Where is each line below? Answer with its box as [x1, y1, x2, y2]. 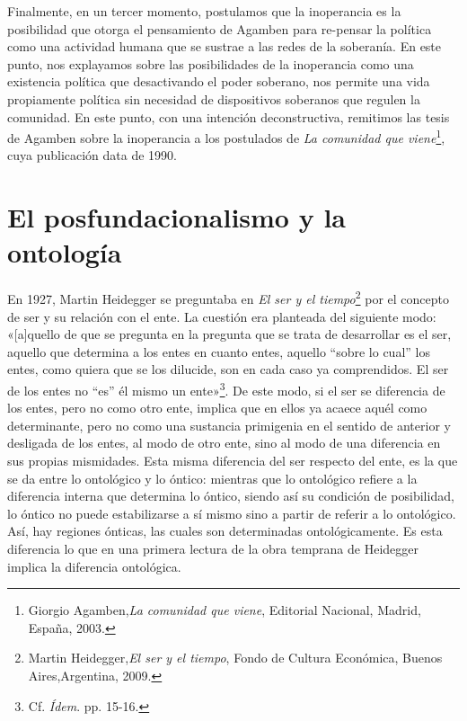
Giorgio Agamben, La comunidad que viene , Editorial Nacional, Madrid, [28, 601, 421, 619]
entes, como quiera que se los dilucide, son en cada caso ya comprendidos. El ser [7, 360, 449, 378]
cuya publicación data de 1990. [7, 146, 178, 165]
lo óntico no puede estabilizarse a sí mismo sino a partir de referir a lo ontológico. [7, 503, 456, 522]
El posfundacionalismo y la [7, 199, 346, 236]
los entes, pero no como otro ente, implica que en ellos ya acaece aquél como [7, 398, 427, 417]
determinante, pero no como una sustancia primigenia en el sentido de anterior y [7, 415, 451, 434]
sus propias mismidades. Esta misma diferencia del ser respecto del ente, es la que [7, 450, 458, 469]
